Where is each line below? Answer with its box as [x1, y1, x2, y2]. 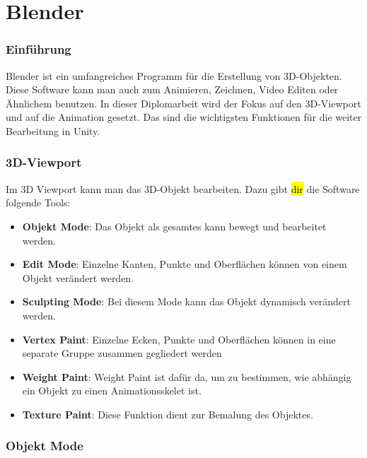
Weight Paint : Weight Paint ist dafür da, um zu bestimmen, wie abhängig [22, 369, 351, 384]
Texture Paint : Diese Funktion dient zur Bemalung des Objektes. [22, 406, 313, 421]
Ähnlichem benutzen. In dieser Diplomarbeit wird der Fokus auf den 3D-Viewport [6, 95, 361, 110]
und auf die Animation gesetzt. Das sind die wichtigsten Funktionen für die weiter [6, 110, 362, 124]
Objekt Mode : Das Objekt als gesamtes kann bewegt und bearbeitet [22, 218, 327, 233]
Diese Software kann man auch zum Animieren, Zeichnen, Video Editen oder [6, 82, 339, 97]
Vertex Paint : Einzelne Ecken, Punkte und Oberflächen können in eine [22, 331, 336, 346]
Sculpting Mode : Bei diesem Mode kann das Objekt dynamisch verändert [22, 294, 351, 309]
